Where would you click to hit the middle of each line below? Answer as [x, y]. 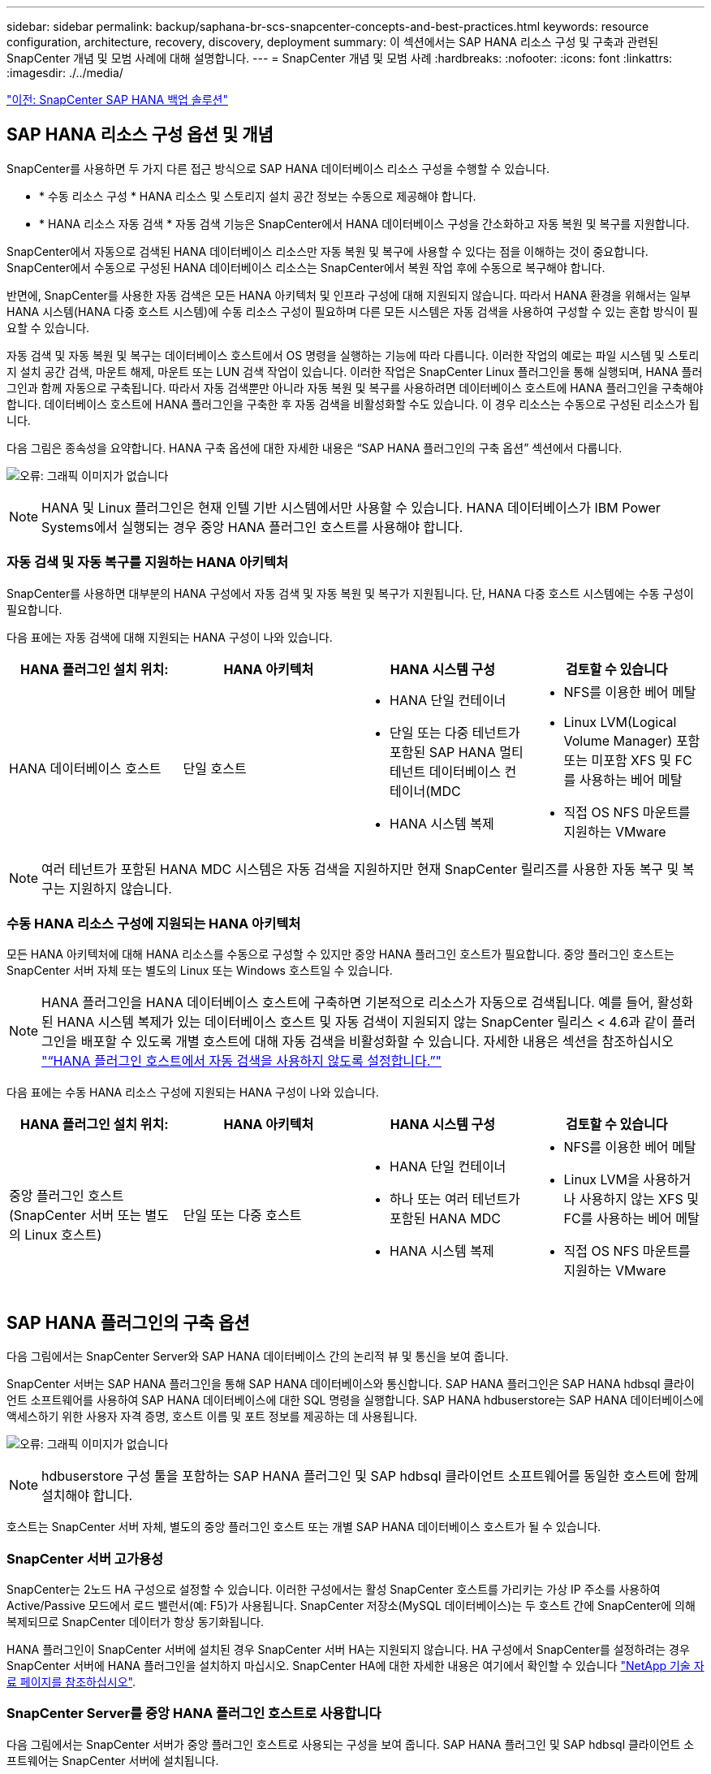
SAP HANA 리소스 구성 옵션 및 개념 [140, 135]
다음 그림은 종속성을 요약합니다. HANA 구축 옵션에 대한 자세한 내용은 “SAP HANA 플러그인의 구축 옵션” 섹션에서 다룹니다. [315, 448]
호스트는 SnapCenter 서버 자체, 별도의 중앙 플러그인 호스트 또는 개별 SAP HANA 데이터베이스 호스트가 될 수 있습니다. [304, 1527]
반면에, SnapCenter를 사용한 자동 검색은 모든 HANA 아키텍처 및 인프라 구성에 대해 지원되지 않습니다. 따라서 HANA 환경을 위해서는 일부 [349, 295]
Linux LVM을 [601, 1180]
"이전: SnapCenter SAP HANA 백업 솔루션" [118, 100]
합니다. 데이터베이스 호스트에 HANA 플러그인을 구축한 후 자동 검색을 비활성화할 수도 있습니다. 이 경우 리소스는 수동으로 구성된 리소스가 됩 [353, 404]
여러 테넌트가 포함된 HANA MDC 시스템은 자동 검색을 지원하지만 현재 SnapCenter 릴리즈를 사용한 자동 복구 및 [360, 869]
